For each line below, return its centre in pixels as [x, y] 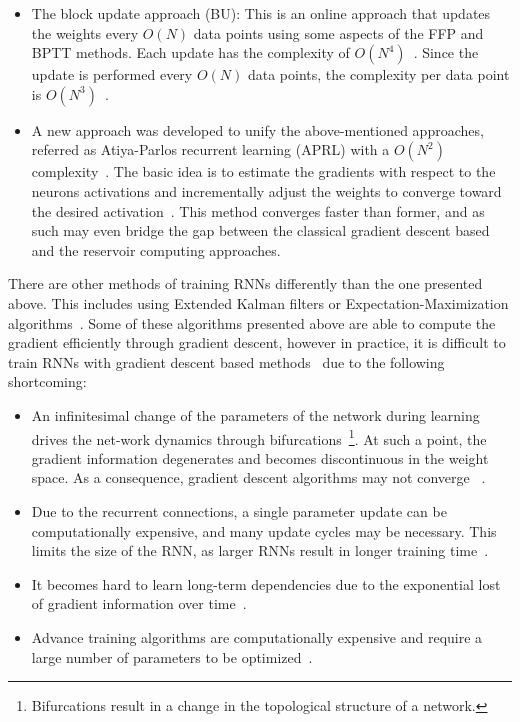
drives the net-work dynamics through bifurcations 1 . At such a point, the [259, 437]
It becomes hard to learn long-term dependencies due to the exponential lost [266, 583]
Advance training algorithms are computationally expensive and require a [257, 636]
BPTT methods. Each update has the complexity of [190, 52]
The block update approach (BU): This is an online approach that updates [261, 13]
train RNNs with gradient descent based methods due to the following [226, 361]
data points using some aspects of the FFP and [338, 32]
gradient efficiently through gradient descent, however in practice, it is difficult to [257, 342]
